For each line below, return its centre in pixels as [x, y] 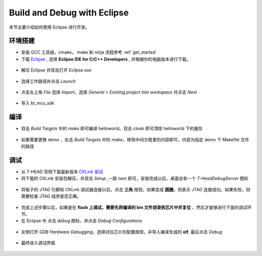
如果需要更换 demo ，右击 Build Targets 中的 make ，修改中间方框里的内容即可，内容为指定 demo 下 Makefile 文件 [135, 139]
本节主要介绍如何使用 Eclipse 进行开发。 [49, 27]
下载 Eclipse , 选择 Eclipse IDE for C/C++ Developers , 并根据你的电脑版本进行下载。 [106, 59]
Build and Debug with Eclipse [69, 13]
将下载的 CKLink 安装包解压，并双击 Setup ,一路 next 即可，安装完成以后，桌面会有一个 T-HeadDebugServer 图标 [135, 179]
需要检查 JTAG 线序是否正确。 [51, 196]
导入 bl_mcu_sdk [38, 103]
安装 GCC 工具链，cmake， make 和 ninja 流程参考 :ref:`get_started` [89, 52]
